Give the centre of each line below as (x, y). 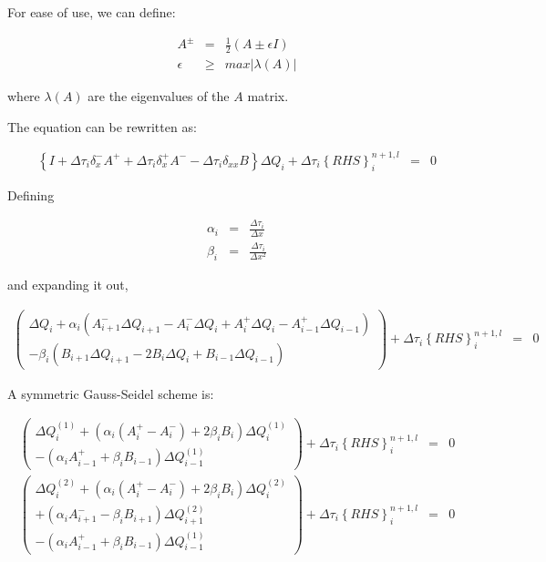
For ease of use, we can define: (92, 12)
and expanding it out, (68, 284)
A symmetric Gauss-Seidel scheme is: (111, 393)
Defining (31, 194)
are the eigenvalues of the (159, 96)
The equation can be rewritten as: (102, 126)
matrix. (268, 96)
